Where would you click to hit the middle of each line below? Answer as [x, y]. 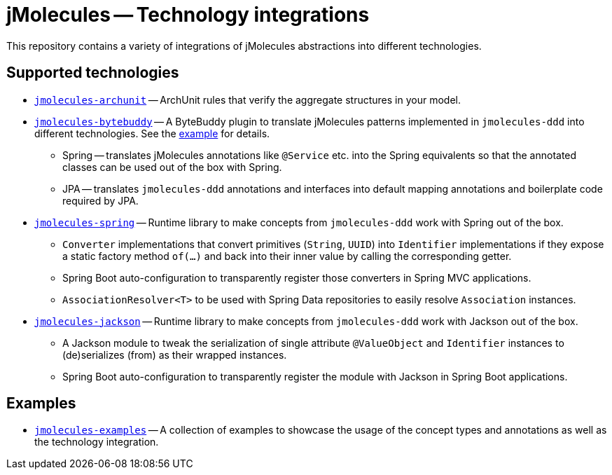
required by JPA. [100, 200]
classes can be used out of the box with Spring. [172, 167]
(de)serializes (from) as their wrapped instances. [175, 354]
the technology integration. [97, 442]
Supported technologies [93, 73]
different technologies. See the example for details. [152, 133]
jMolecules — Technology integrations [188, 15]
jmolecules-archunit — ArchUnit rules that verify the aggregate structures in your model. [248, 99]
